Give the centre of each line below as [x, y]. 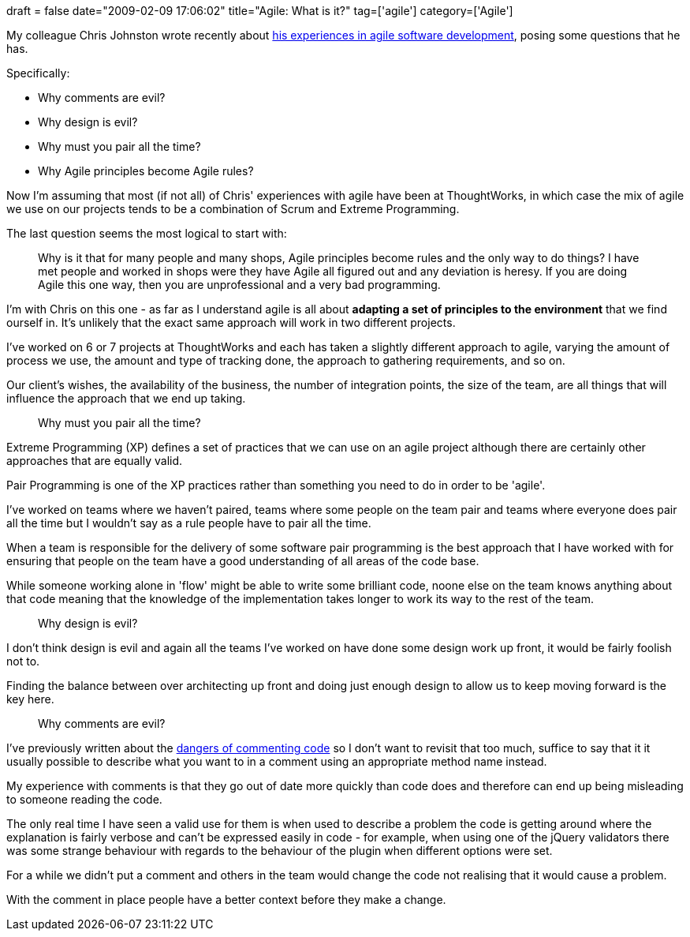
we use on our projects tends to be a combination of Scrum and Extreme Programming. [233, 209]
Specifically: [38, 73]
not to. [23, 661]
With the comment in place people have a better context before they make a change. [226, 900]
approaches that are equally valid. [95, 461]
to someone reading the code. [84, 799]
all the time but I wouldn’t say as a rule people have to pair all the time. [189, 523]
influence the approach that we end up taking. [126, 398]
